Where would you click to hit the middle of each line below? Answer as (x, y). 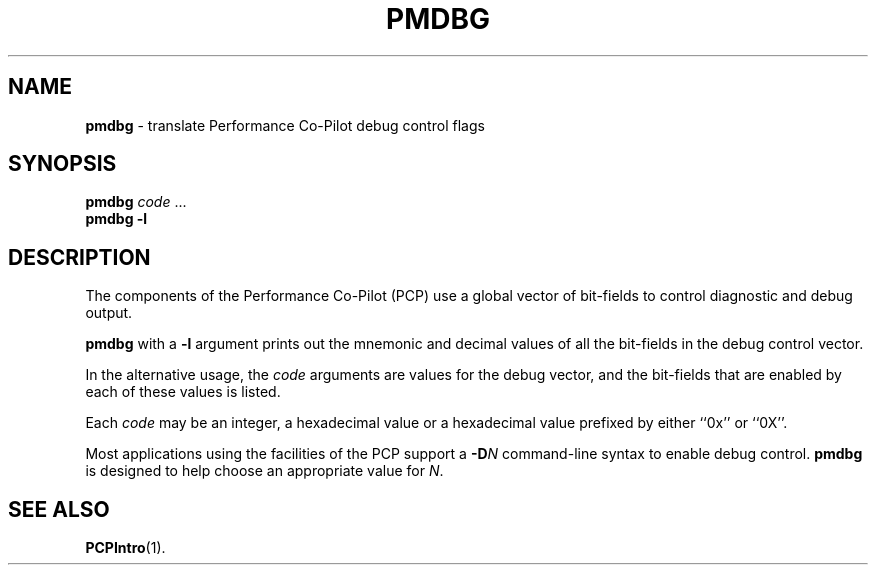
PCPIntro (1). (125, 548)
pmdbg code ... (136, 202)
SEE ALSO (59, 509)
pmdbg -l (116, 219)
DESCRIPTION (79, 257)
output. (109, 313)
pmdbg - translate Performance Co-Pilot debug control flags (285, 125)
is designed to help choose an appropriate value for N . (264, 471)
